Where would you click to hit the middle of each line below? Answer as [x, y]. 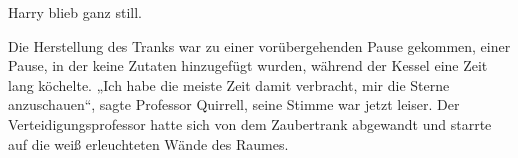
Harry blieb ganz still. [75, 12]
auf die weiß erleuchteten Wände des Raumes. [148, 143]
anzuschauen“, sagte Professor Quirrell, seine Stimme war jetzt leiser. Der [234, 104]
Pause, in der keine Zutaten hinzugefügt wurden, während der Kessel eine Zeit [248, 65]
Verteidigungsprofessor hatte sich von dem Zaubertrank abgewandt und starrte [250, 123]
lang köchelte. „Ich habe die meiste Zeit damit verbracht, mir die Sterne [229, 84]
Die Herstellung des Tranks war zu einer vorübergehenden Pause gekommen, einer [259, 45]
